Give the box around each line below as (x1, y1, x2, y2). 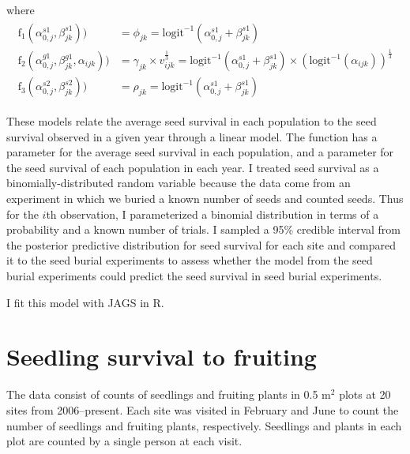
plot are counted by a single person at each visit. (6, 433, 243, 449)
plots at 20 (339, 386, 391, 403)
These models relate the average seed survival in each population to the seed (6, 113, 377, 129)
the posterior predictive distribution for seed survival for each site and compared (6, 236, 397, 253)
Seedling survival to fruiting (6, 340, 317, 373)
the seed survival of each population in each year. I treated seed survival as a (6, 159, 379, 175)
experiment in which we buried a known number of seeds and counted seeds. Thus (6, 190, 404, 207)
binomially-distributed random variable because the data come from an (6, 174, 351, 191)
